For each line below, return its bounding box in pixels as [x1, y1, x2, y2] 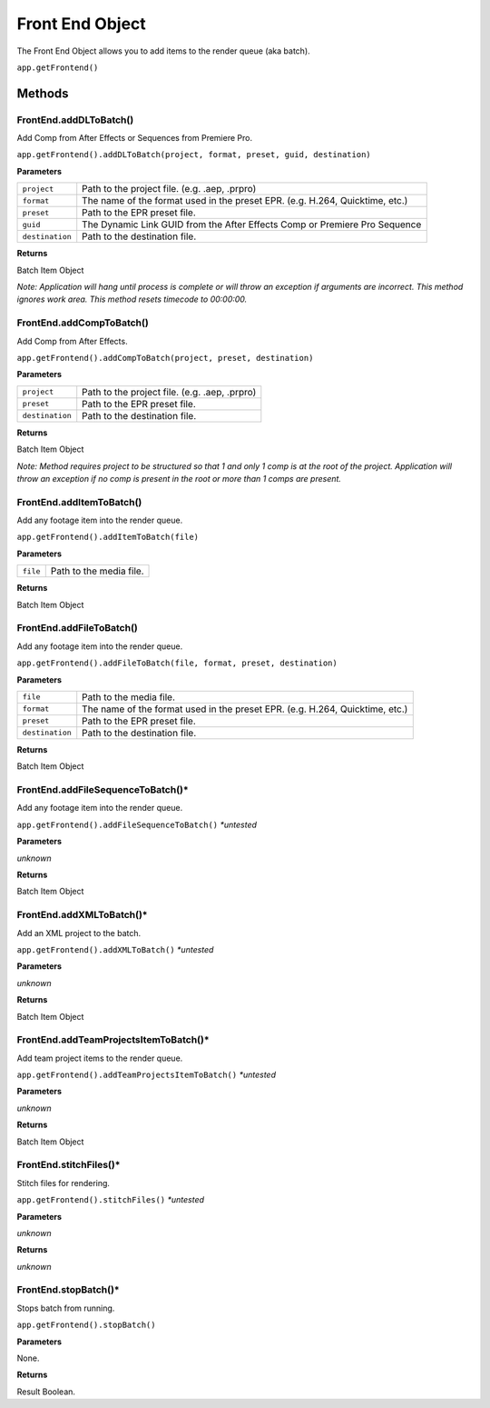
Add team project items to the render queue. [16, 1053, 183, 1063]
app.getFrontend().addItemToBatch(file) [16, 532, 200, 543]
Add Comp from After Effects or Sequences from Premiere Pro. [16, 133, 253, 144]
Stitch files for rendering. [16, 1177, 111, 1188]
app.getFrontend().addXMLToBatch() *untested [16, 944, 214, 954]
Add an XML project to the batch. [16, 927, 141, 938]
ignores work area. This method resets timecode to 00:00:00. [16, 294, 248, 305]
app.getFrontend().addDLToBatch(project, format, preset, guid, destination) [16, 150, 371, 160]
